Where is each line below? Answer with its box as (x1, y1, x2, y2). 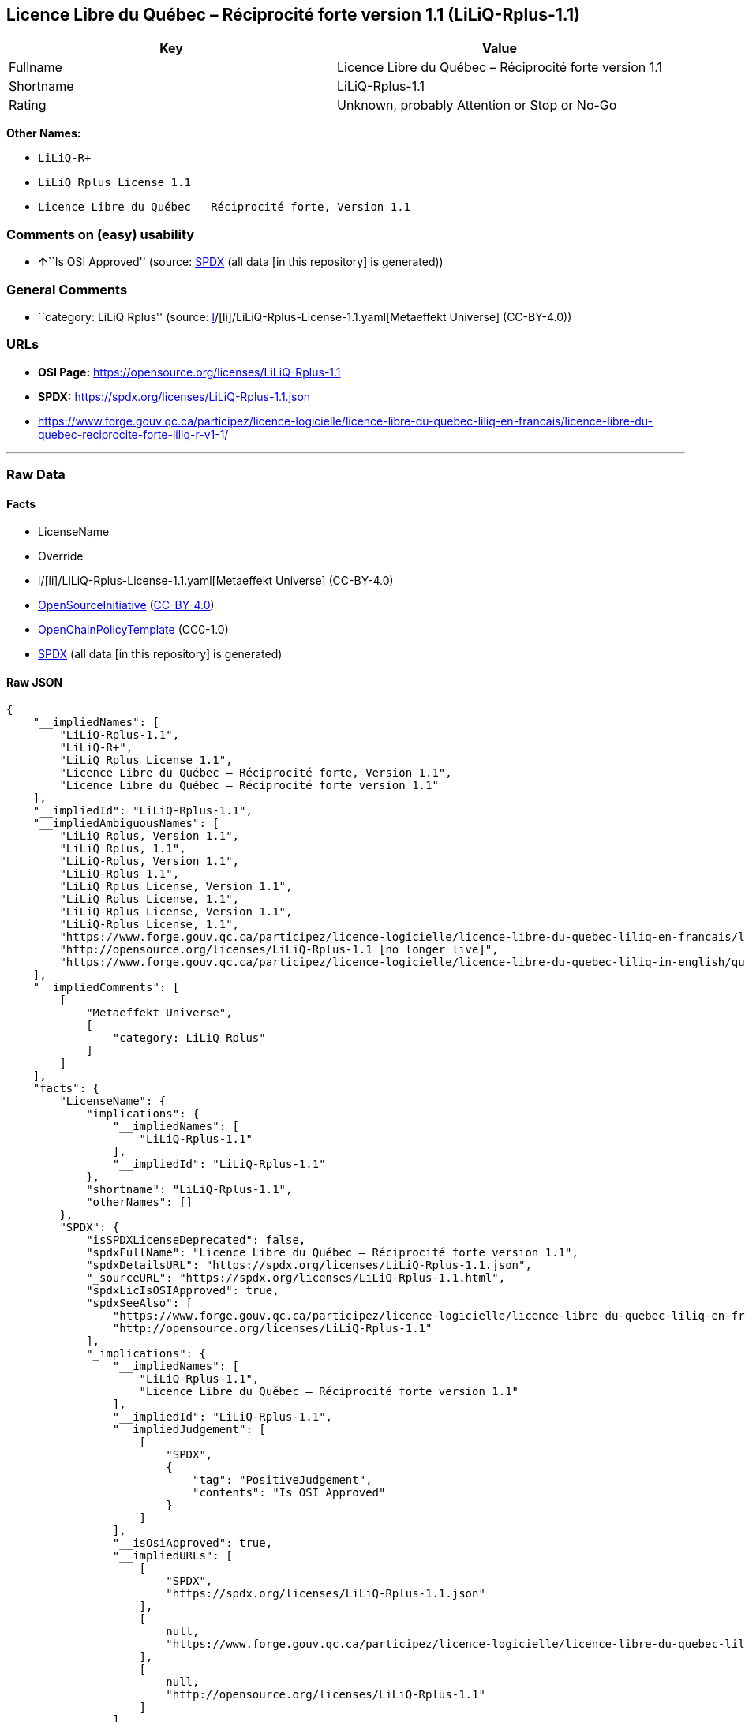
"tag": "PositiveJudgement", (193, 1473, 372, 1487)
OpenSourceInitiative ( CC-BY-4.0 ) (38, 598, 215, 612)
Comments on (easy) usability (6, 226, 195, 242)
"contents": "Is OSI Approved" (193, 1486, 386, 1499)
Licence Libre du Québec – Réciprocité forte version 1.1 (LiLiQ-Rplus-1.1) (6, 5, 580, 24)
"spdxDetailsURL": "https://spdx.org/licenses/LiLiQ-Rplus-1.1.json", (86, 1259, 532, 1272)
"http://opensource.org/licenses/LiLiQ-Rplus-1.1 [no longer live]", (59, 943, 499, 956)
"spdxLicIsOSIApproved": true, (86, 1284, 279, 1297)
